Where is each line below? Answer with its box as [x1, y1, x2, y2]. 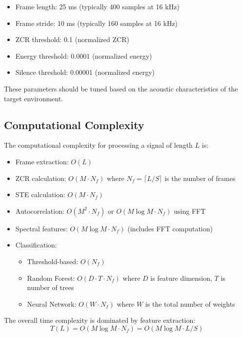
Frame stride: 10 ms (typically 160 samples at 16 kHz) [15, 18, 178, 28]
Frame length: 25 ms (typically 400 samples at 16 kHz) [15, 1, 180, 11]
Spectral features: [15, 223, 68, 233]
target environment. [4, 93, 63, 103]
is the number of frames [164, 173, 236, 183]
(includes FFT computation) [127, 223, 213, 233]
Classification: [15, 240, 57, 250]
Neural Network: [27, 298, 77, 309]
